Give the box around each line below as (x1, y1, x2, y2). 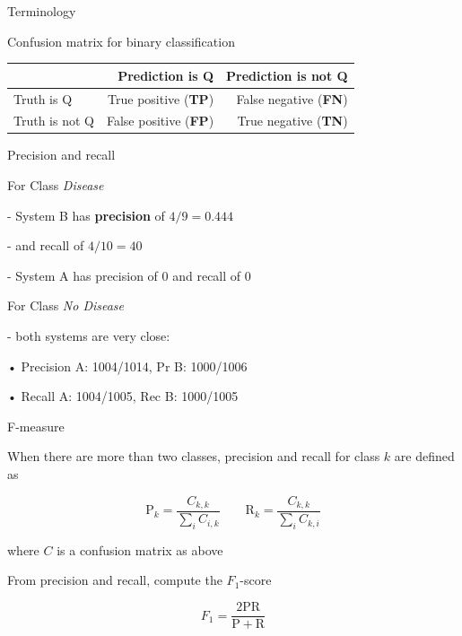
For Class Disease (7, 176, 104, 195)
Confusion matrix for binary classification (7, 31, 235, 50)
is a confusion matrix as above (57, 540, 223, 559)
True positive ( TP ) (108, 89, 214, 108)
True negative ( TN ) (237, 111, 348, 130)
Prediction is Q (118, 65, 214, 84)
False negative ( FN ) (236, 89, 348, 108)
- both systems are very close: (7, 327, 170, 345)
